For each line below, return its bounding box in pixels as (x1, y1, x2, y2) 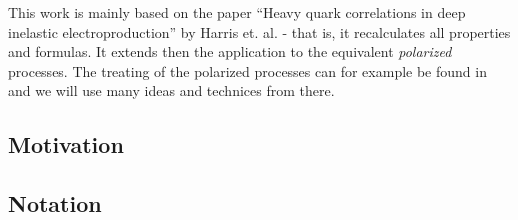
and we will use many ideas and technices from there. (8, 80, 335, 101)
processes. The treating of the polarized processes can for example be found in (8, 60, 487, 81)
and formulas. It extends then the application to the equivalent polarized (8, 41, 452, 62)
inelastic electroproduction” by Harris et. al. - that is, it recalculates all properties (8, 21, 511, 42)
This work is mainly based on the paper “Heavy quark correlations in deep (8, 2, 466, 22)
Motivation (8, 129, 124, 160)
